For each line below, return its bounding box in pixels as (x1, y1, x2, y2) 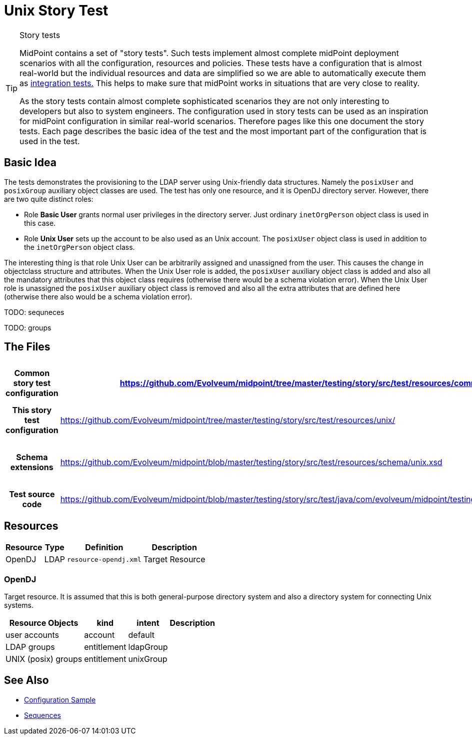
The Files (4, 340, 50, 353)
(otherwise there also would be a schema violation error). (4, 292, 192, 301)
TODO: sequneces (4, 307, 64, 316)
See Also (4, 674, 49, 687)
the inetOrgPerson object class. (24, 242, 135, 251)
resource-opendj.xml (66, 555, 141, 563)
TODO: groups (4, 323, 51, 332)
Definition (85, 542, 123, 553)
